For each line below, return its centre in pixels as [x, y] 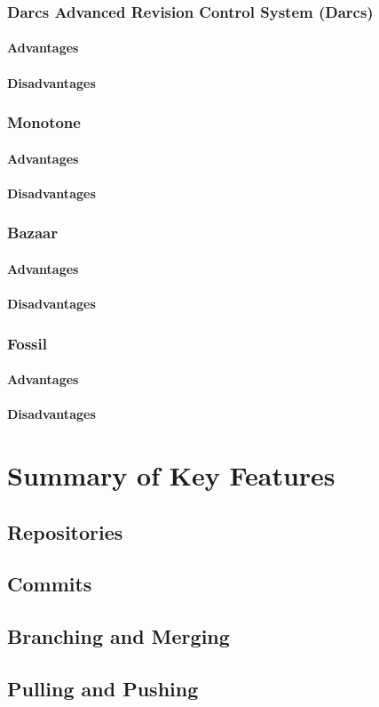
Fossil [27, 343]
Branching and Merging [118, 636]
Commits [50, 584]
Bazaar [32, 233]
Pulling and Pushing [103, 688]
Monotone [44, 122]
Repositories [65, 531]
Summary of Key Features [171, 475]
